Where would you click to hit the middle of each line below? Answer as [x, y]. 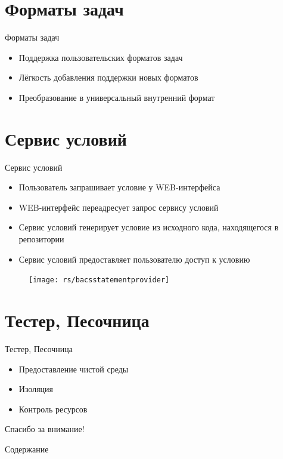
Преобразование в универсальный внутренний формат [117, 97]
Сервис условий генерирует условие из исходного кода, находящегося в [149, 227]
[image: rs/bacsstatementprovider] [99, 280]
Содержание [27, 449]
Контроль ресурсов [53, 409]
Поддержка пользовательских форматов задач [101, 57]
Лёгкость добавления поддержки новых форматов [108, 77]
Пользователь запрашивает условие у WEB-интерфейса [119, 187]
